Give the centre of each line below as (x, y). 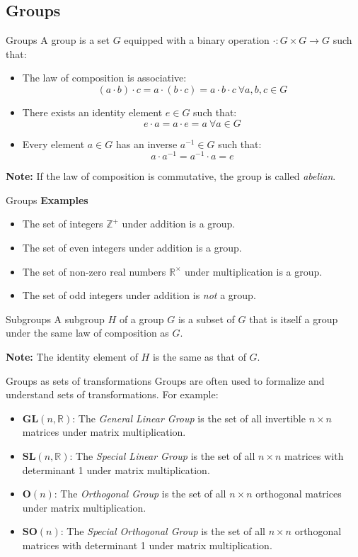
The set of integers (63, 224)
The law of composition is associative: (104, 78)
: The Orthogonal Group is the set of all (140, 494)
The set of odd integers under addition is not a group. (139, 295)
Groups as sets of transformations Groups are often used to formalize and (165, 380)
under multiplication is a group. (253, 271)
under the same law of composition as (87, 333)
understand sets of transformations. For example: (112, 394)
